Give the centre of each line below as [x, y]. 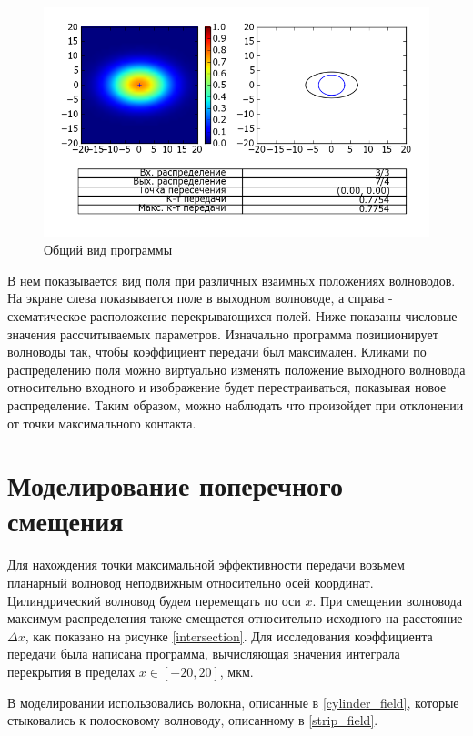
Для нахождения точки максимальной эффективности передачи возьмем [206, 565]
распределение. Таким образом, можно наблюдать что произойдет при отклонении [236, 404]
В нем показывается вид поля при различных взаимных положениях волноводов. [231, 280]
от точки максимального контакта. [102, 423]
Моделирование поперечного [176, 485]
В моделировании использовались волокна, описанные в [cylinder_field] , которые [233, 702]
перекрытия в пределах [71, 671]
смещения [65, 521]
